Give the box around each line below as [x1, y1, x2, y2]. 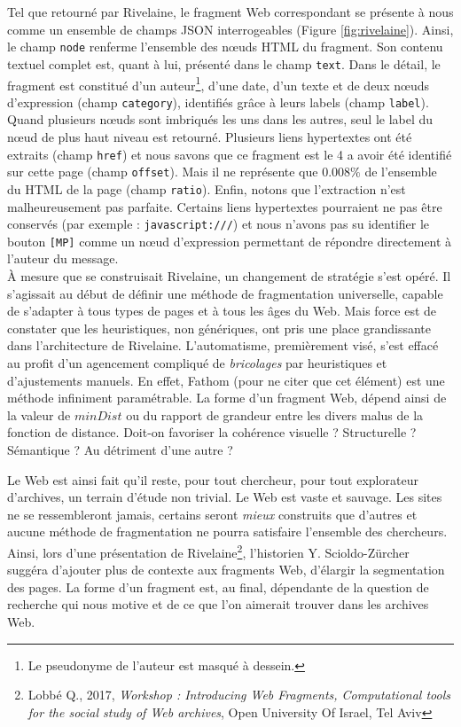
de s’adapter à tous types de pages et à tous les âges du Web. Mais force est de [7, 301, 437, 320]
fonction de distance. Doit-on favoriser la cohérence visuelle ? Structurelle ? [7, 423, 417, 442]
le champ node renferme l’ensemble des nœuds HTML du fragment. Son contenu [7, 37, 443, 56]
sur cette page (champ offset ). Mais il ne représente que [7, 162, 318, 181]
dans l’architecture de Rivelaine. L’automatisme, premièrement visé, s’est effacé [7, 336, 439, 355]
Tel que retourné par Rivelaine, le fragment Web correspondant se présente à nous [7, 3, 454, 20]
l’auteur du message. [7, 249, 119, 268]
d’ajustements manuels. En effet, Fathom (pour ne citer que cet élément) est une [7, 371, 445, 389]
